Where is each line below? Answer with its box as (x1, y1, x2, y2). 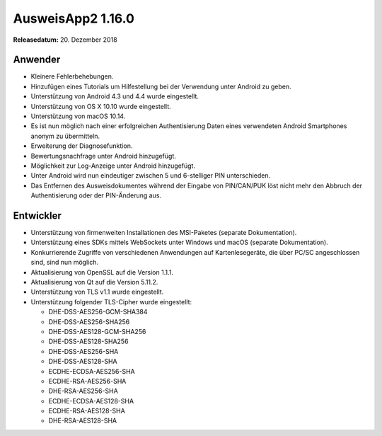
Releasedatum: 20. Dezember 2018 (13, 35, 117, 44)
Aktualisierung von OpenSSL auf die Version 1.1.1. (30, 268, 173, 276)
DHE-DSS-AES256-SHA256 (48, 317, 130, 326)
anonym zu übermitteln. (30, 132, 100, 140)
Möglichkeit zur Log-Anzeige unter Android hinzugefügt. (30, 161, 196, 170)
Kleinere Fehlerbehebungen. (30, 72, 114, 81)
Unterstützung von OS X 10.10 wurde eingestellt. (30, 102, 171, 110)
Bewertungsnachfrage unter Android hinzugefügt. (30, 151, 176, 160)
